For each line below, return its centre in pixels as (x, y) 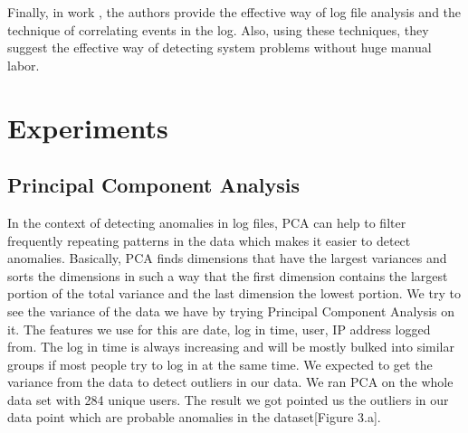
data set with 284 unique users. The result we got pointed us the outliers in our (228, 399)
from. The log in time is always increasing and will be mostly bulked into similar (231, 347)
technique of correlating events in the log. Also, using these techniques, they (218, 29)
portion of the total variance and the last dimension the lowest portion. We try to (234, 293)
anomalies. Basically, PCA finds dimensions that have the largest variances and (227, 258)
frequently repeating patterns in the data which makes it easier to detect (209, 240)
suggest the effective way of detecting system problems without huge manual (220, 47)
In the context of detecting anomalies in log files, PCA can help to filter (207, 222)
